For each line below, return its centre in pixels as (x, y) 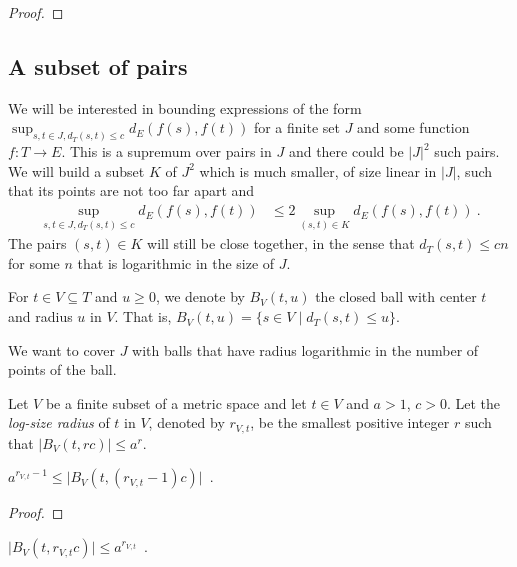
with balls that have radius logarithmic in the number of (305, 349)
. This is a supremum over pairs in (166, 151)
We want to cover (61, 349)
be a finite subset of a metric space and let (176, 402)
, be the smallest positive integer (350, 422)
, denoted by (186, 422)
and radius (40, 316)
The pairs (37, 243)
